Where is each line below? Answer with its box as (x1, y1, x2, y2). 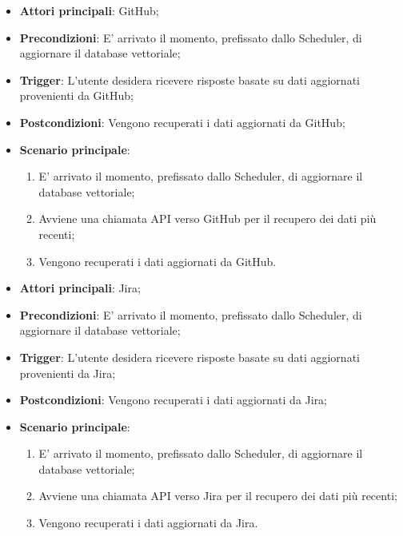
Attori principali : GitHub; (19, 2, 159, 18)
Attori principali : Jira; (19, 280, 141, 296)
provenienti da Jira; (19, 364, 116, 381)
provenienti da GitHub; (19, 87, 134, 104)
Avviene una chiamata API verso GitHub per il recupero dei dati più (38, 210, 377, 227)
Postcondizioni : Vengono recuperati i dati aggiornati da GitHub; (19, 113, 345, 130)
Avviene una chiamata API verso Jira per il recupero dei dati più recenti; (38, 487, 397, 504)
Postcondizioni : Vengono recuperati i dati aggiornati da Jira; (19, 391, 328, 408)
